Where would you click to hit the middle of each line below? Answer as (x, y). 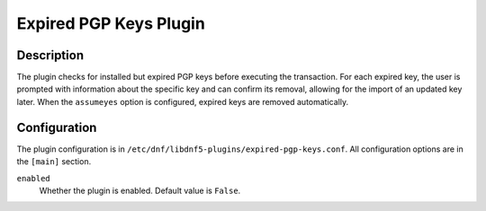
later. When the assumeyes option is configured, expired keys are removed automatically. (183, 101)
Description (50, 55)
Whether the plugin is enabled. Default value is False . (140, 190)
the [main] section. (54, 162)
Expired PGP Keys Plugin (111, 23)
